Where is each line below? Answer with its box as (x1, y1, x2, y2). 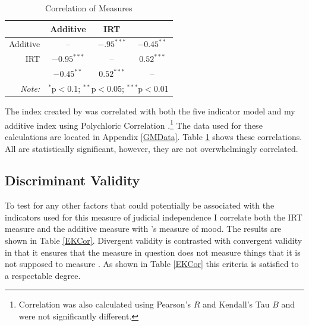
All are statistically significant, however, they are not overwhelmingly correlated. (5, 142, 298, 154)
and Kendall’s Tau (203, 298, 270, 311)
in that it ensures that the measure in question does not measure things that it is (5, 246, 301, 258)
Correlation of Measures (45, 2, 133, 14)
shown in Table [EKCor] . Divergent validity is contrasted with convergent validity (5, 234, 302, 247)
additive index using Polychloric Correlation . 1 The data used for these (5, 117, 263, 131)
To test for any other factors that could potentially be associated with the (5, 199, 275, 212)
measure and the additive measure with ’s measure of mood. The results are (5, 222, 282, 235)
